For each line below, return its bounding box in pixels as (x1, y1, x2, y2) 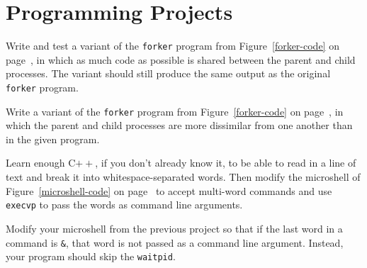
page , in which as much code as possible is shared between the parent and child (6, 52, 356, 67)
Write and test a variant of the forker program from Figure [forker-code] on (6, 38, 339, 53)
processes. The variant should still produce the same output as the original (6, 66, 331, 81)
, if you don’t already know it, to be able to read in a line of (95, 155, 356, 170)
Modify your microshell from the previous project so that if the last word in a (6, 220, 343, 235)
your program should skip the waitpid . (6, 249, 176, 264)
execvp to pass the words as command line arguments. (6, 197, 243, 212)
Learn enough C (6, 155, 76, 170)
